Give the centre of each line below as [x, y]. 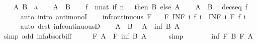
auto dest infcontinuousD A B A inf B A [100, 26]
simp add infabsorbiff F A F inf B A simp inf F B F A [128, 35]
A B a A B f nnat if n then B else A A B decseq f [130, 6]
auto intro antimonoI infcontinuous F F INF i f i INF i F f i [133, 16]
